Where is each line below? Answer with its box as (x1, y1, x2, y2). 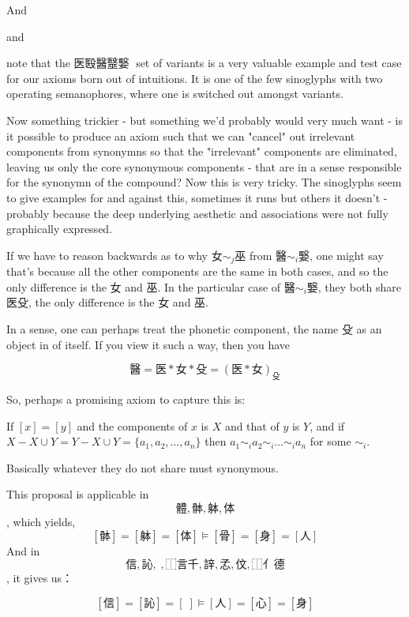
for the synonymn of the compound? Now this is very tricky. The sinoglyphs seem (6, 174, 402, 190)
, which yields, (6, 513, 76, 529)
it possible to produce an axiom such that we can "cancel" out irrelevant (6, 127, 355, 144)
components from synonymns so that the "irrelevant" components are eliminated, (6, 143, 397, 160)
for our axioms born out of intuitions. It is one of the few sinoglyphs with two (6, 70, 383, 86)
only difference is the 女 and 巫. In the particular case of (6, 278, 281, 295)
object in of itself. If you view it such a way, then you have (6, 336, 291, 352)
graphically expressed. (6, 220, 113, 237)
